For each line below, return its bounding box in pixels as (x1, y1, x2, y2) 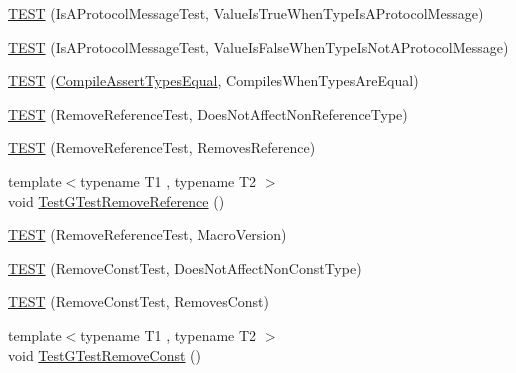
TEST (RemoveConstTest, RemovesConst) (8, 291, 270, 312)
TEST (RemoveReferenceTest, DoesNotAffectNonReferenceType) (8, 103, 408, 124)
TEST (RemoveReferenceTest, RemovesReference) (8, 137, 316, 158)
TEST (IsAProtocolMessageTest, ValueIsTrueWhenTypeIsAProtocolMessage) (8, 3, 484, 23)
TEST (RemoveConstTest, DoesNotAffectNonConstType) (8, 257, 362, 278)
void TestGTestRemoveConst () (8, 344, 202, 365)
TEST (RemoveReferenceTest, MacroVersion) (8, 224, 287, 245)
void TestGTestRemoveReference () (8, 190, 225, 211)
